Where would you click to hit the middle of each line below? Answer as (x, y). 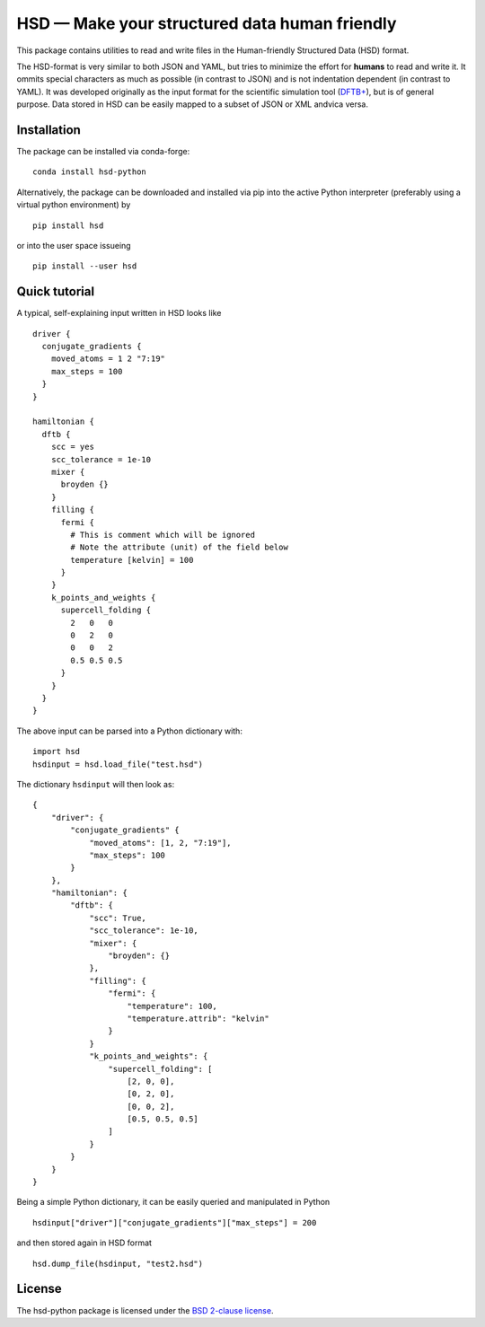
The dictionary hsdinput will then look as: (96, 784)
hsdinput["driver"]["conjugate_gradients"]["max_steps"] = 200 (175, 1222)
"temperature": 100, (172, 1006)
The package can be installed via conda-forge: (103, 152)
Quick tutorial (55, 292)
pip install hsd (68, 225)
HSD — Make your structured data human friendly (207, 23)
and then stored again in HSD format (84, 1243)
